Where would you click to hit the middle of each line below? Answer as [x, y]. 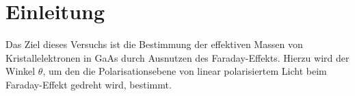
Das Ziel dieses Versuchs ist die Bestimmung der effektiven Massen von [154, 44]
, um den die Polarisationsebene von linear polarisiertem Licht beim [185, 71]
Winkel [21, 71]
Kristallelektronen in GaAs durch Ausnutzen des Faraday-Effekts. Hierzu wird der [177, 57]
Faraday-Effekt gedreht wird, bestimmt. [89, 84]
